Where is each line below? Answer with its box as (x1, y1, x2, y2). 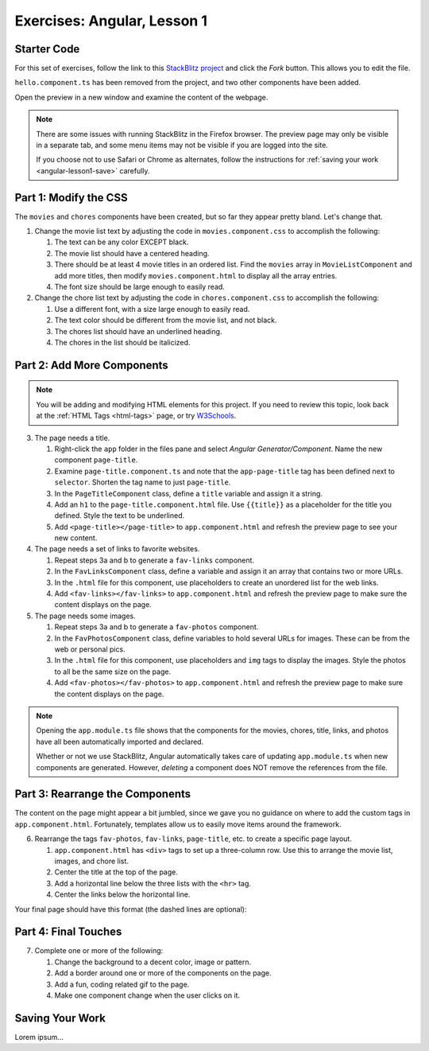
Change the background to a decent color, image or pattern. (54, 957, 252, 967)
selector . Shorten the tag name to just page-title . (54, 477, 231, 487)
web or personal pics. (54, 644, 126, 654)
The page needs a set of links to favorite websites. (34, 544, 200, 554)
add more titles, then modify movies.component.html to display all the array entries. (54, 271, 338, 280)
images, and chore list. (54, 856, 129, 866)
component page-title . (54, 455, 138, 465)
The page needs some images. (34, 611, 136, 621)
